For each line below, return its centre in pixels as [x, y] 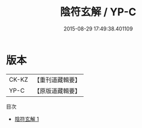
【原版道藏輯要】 [57, 90]
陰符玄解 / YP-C [98, 12]
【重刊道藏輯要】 [57, 80]
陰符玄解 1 [27, 119]
